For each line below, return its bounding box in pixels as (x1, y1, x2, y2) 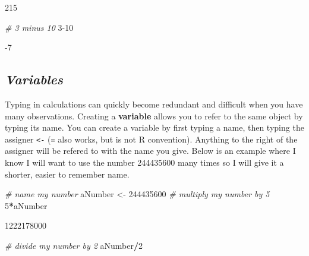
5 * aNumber (5, 199, 48, 211)
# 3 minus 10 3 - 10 (5, 21, 74, 33)
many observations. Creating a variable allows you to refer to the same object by (5, 109, 303, 122)
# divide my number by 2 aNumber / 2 (5, 239, 143, 251)
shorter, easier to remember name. (5, 167, 130, 180)
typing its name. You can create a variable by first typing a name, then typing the (5, 121, 304, 134)
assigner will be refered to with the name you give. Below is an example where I (5, 144, 296, 157)
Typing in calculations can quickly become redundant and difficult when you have (5, 97, 303, 110)
